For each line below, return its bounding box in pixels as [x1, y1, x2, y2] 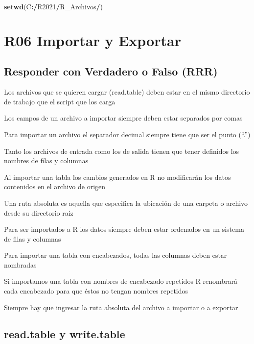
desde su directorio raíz [4, 207, 73, 218]
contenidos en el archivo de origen [4, 181, 106, 192]
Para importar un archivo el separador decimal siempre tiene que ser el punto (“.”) [4, 129, 251, 139]
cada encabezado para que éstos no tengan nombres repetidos [4, 286, 188, 296]
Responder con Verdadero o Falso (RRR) [4, 64, 218, 79]
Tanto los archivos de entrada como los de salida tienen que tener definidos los [4, 146, 239, 156]
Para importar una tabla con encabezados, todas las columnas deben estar [4, 250, 227, 260]
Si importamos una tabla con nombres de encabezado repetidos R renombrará [4, 276, 238, 286]
